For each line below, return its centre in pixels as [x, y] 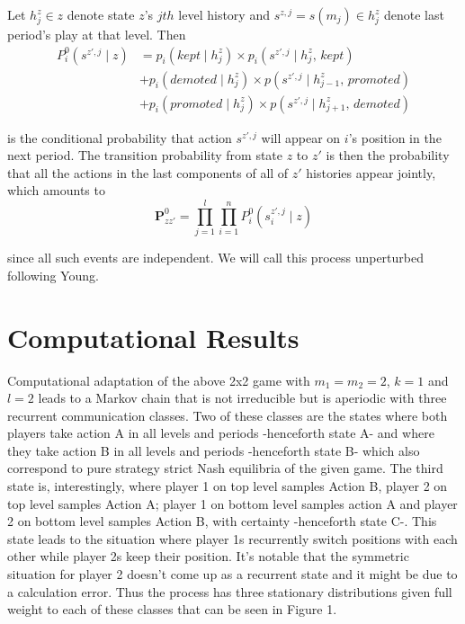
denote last [414, 14]
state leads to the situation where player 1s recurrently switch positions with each [232, 538]
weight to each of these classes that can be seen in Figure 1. [172, 609]
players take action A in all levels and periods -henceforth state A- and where [221, 433]
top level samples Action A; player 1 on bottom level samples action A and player [232, 503]
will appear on [301, 137]
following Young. [53, 275]
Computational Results [153, 337]
